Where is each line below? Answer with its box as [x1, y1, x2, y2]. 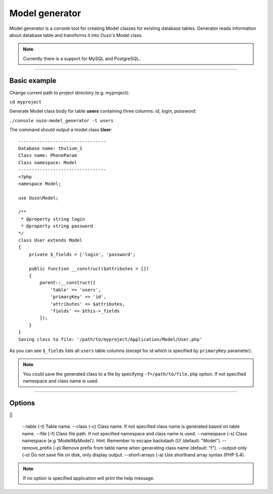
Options [9, 399, 35, 407]
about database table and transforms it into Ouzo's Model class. [9, 32, 143, 38]
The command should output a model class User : [9, 127, 112, 133]
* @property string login [21, 216, 85, 222]
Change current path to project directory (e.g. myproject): [9, 89, 130, 95]
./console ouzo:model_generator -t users [9, 118, 114, 123]
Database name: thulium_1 [18, 145, 83, 151]
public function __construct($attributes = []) [28, 266, 149, 271]
